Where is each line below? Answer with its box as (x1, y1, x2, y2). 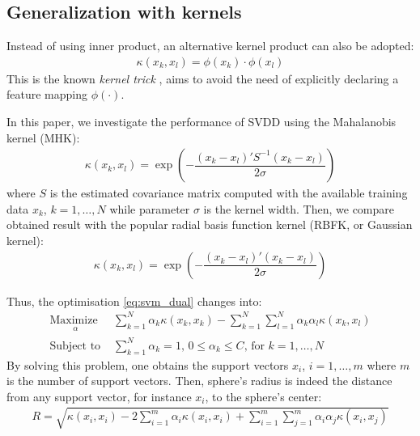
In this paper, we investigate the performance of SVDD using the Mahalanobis (6, 113, 397, 130)
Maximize (49, 314, 98, 326)
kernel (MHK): (6, 129, 80, 146)
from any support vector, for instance (6, 387, 192, 404)
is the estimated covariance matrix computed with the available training (49, 184, 408, 201)
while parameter (109, 200, 190, 217)
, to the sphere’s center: (205, 387, 322, 404)
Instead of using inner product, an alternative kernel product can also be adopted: (6, 37, 414, 54)
